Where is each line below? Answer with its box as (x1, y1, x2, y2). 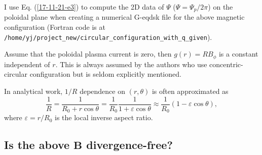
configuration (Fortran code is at (4, 22, 105, 32)
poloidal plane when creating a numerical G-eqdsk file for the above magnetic (4, 12, 245, 22)
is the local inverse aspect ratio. (54, 112, 153, 123)
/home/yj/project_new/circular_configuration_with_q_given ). (4, 31, 212, 42)
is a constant (218, 48, 258, 59)
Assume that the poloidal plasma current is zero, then (4, 48, 172, 59)
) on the (208, 2, 233, 12)
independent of (4, 59, 50, 69)
